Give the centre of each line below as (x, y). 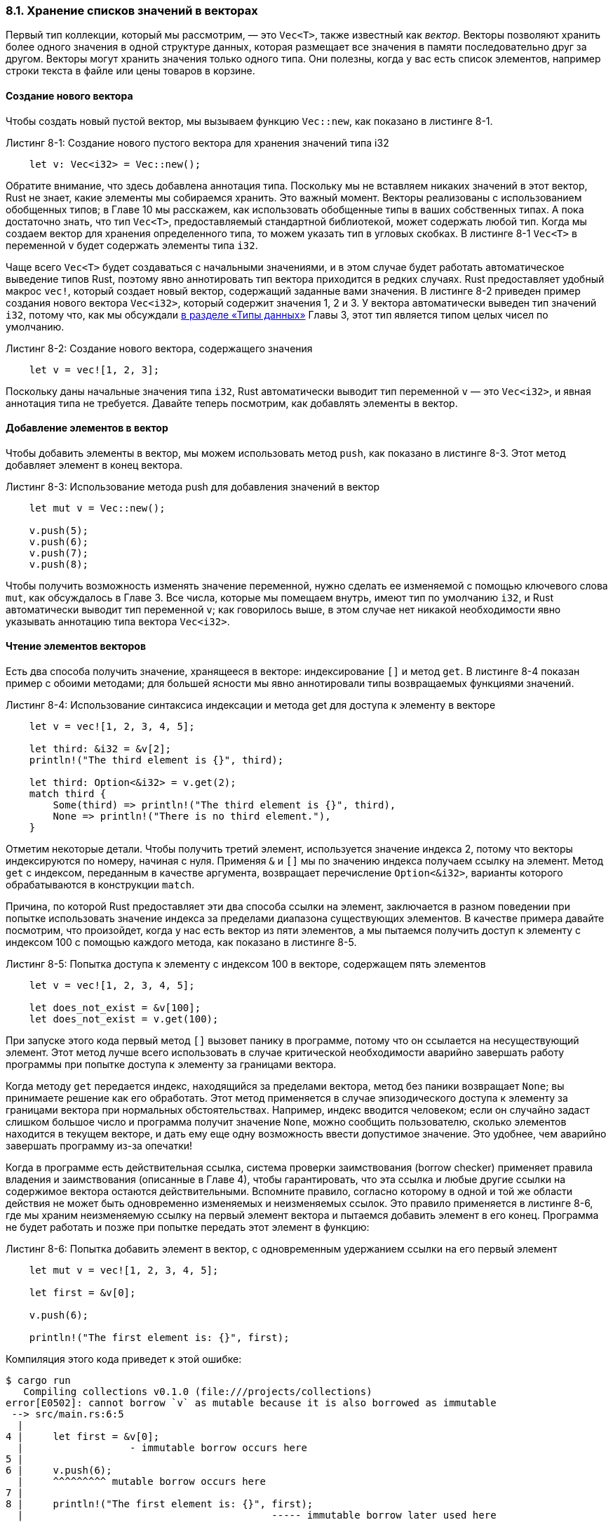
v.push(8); (59, 564)
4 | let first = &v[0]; (83, 1437)
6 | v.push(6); (59, 1471)
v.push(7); (59, 553)
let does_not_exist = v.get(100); (124, 1019)
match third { (68, 794)
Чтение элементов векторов (76, 646)
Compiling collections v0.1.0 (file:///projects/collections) (198, 1392)
